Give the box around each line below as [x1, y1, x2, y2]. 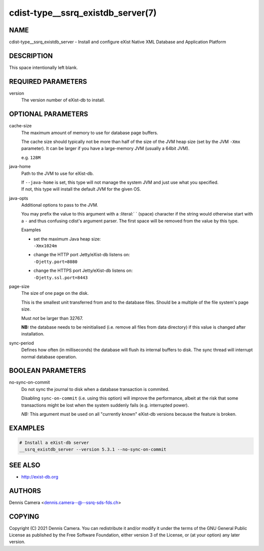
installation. [21, 331, 44, 337]
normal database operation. [21, 354, 77, 359]
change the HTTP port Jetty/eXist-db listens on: [33, 252, 131, 258]
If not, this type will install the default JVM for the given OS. [21, 186, 141, 192]
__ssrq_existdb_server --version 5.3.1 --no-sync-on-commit [19, 447, 167, 453]
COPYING [9, 512, 40, 521]
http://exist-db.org [21, 474, 59, 479]
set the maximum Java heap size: [33, 236, 101, 242]
